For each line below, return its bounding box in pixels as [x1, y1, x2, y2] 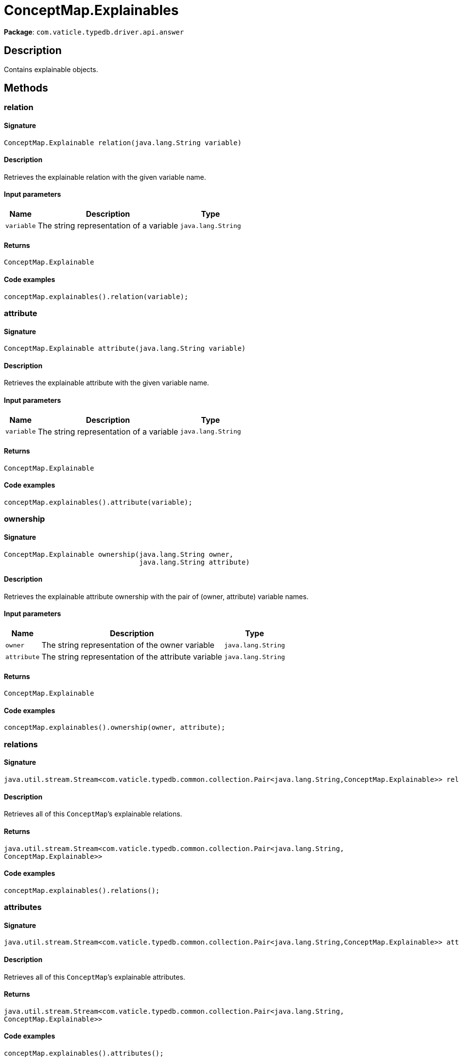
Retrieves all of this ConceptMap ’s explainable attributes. [4, 972, 185, 981]
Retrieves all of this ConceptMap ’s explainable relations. [4, 810, 182, 818]
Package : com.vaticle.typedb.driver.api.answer [4, 27, 184, 36]
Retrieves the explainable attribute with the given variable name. [4, 379, 209, 387]
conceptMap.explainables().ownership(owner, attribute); [4, 723, 226, 732]
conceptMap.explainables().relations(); [4, 886, 160, 894]
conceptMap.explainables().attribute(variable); [4, 498, 193, 506]
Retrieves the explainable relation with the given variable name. [4, 172, 206, 181]
